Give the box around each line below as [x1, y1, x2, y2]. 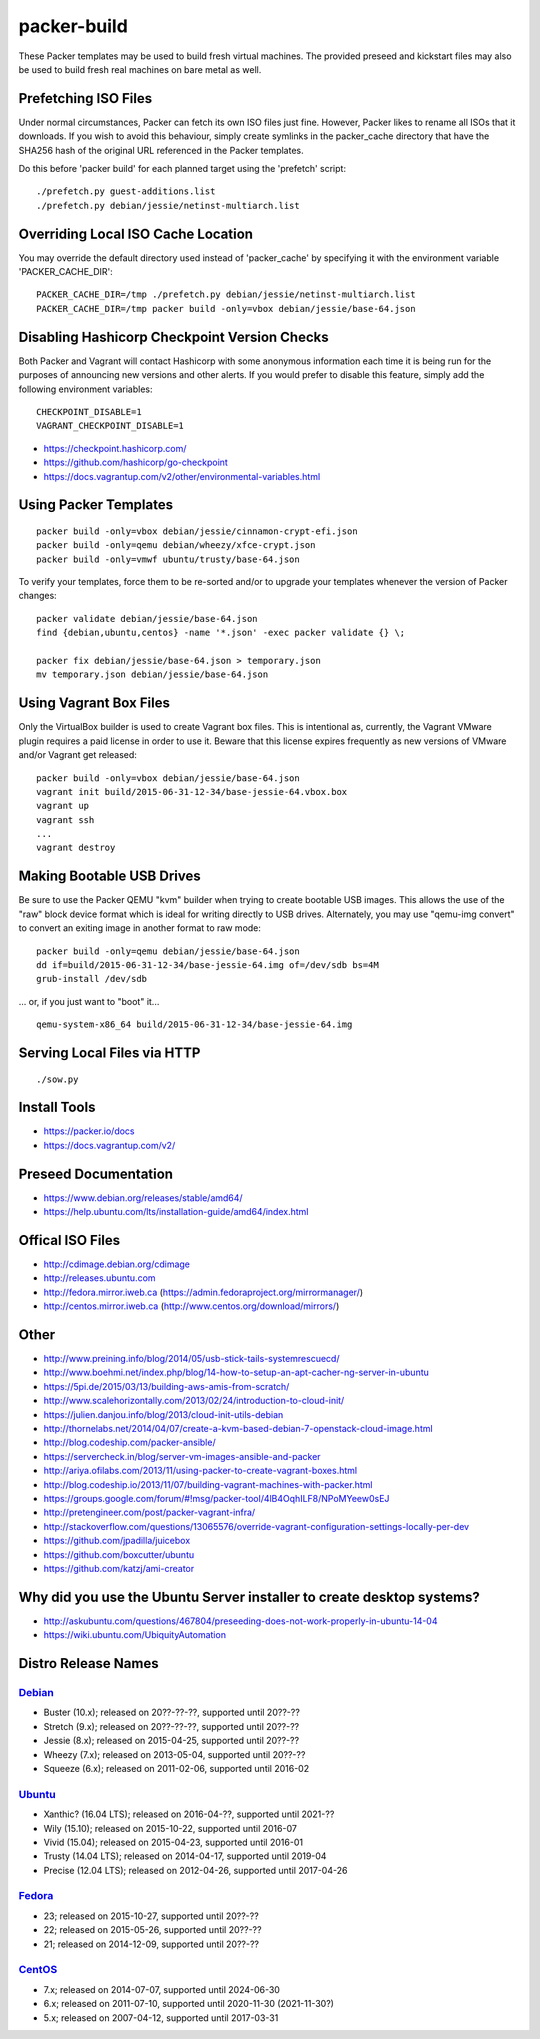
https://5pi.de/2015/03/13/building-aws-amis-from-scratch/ [43, 1380, 290, 1392]
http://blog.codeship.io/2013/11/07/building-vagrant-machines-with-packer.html [43, 1478, 373, 1490]
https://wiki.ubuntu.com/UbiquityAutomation [43, 1629, 227, 1641]
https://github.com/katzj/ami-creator [43, 1562, 195, 1574]
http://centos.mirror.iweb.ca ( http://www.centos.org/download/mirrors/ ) [43, 1300, 340, 1312]
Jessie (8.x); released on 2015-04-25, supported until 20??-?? [43, 1735, 300, 1747]
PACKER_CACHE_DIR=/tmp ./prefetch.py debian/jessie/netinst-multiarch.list [36, 289, 416, 300]
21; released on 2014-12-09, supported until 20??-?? [43, 1938, 260, 1950]
